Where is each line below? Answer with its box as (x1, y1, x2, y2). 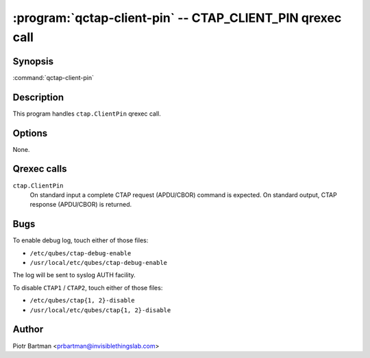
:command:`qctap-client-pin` (12, 73, 95, 81)
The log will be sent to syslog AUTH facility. (12, 271, 136, 279)
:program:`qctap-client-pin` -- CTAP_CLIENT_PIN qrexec (12, 10, 342, 25)
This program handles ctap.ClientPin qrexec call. (12, 110, 161, 118)
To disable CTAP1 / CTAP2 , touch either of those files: (12, 283, 163, 292)
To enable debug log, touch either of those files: (12, 236, 149, 244)
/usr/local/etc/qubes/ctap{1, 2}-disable (29, 306, 171, 314)
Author (12, 324, 44, 335)
